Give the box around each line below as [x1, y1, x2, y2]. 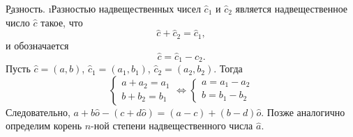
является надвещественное [235, 1, 348, 15]
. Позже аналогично [261, 104, 345, 119]
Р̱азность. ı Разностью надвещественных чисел [6, 1, 201, 15]
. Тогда [213, 61, 243, 76]
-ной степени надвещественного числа [91, 118, 253, 133]
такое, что [40, 15, 83, 29]
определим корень [6, 118, 82, 133]
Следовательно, [6, 104, 70, 119]
